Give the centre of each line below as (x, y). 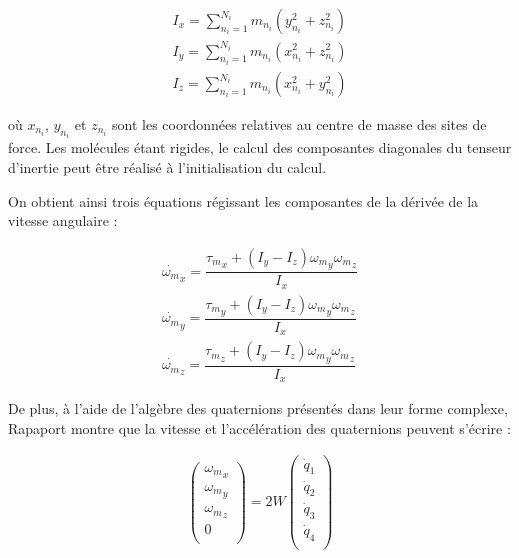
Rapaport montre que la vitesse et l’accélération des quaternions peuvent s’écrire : (259, 427)
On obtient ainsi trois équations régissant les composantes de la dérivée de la (243, 200)
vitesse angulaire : (63, 220)
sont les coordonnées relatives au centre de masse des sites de (299, 124)
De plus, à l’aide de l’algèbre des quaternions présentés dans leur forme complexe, (258, 408)
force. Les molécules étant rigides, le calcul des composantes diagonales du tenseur (260, 147)
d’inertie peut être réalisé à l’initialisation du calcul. (167, 167)
